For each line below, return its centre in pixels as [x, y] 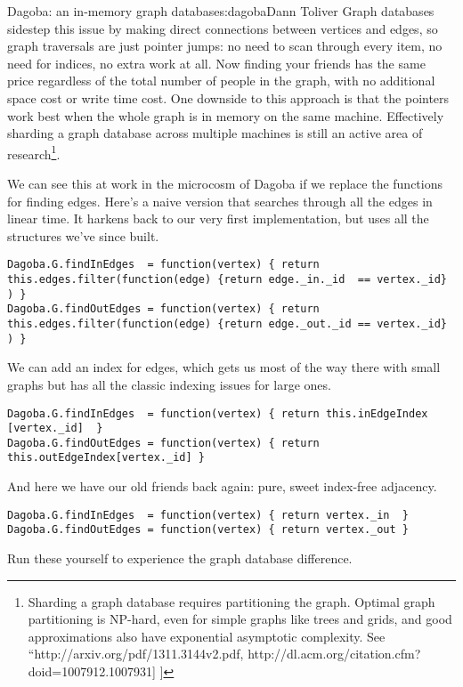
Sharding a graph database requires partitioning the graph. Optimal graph [231, 601]
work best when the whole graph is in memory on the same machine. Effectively [226, 115]
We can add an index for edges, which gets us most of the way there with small [224, 367]
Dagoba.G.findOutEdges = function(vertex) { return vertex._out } [208, 530]
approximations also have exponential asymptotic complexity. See [207, 636]
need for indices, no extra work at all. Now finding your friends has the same [216, 63]
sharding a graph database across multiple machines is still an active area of [215, 133]
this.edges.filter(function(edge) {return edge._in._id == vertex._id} [227, 280]
